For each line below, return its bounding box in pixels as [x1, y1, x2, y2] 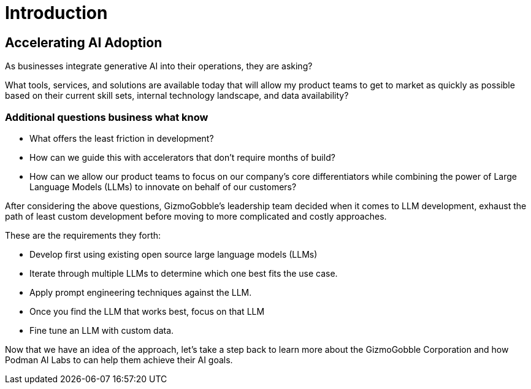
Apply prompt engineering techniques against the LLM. [29, 287, 252, 298]
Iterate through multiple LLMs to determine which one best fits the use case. [29, 268, 338, 279]
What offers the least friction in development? [29, 133, 214, 144]
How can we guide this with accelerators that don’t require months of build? [29, 152, 335, 163]
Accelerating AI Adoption [5, 34, 162, 50]
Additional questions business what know [5, 110, 208, 123]
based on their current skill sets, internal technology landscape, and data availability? [5, 90, 349, 101]
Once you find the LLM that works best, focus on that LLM [29, 306, 265, 317]
